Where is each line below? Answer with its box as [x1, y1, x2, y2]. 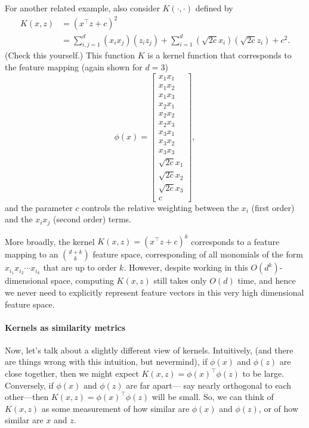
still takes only [153, 274, 207, 287]
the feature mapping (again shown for [5, 61, 143, 73]
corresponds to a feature [191, 235, 280, 247]
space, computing [51, 274, 114, 287]
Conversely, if [5, 379, 54, 391]
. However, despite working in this [123, 261, 248, 274]
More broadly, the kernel [5, 235, 95, 247]
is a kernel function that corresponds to [147, 49, 292, 61]
